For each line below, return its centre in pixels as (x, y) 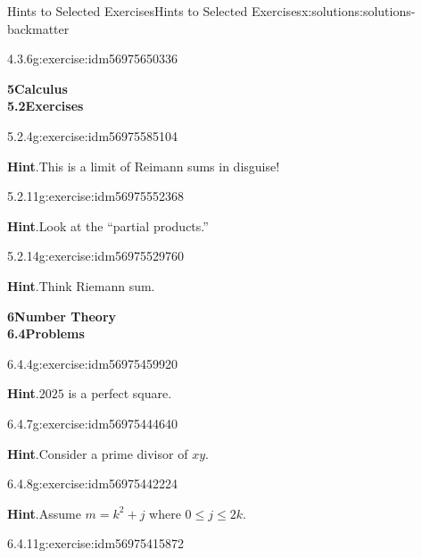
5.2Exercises (46, 106)
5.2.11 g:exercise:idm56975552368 (96, 196)
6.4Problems (46, 333)
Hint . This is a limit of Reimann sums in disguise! (144, 166)
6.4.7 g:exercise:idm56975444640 (93, 423)
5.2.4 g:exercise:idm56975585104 (93, 135)
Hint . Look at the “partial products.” (108, 225)
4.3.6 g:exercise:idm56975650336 (93, 58)
